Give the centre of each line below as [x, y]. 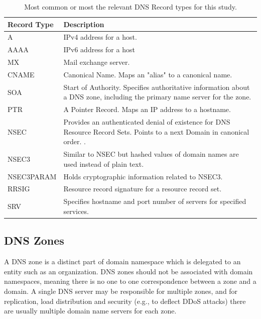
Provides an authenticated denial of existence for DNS [147, 122]
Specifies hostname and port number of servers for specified [155, 201]
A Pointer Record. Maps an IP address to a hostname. [147, 109]
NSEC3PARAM [32, 176]
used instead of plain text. [104, 164]
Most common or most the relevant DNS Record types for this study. [130, 7]
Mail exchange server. [97, 62]
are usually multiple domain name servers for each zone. [90, 311]
